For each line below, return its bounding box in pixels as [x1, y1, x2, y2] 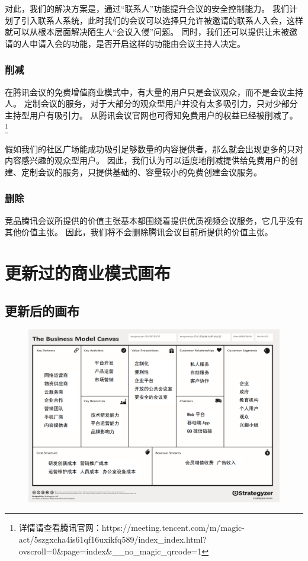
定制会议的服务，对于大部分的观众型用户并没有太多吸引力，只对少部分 [24, 97, 298, 110]
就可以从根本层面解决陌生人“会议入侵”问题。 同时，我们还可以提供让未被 [5, 25, 289, 38]
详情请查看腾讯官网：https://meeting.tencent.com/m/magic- [18, 521, 245, 534]
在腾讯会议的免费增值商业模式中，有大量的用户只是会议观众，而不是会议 [5, 85, 287, 98]
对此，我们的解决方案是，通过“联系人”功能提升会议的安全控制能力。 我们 [5, 2, 289, 14]
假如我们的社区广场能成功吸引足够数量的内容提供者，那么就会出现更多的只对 [5, 142, 303, 155]
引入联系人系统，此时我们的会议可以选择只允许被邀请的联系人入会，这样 [21, 14, 303, 26]
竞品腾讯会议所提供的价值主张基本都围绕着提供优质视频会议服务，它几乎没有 [5, 214, 303, 226]
